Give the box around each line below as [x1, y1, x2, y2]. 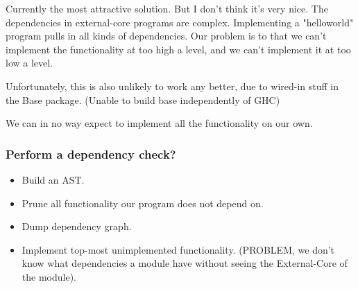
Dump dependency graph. [22, 219, 132, 234]
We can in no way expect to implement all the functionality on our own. [6, 116, 313, 130]
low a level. [6, 55, 53, 70]
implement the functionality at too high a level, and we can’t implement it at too [6, 42, 351, 56]
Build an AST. [22, 172, 85, 186]
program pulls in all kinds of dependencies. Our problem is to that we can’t [6, 28, 327, 43]
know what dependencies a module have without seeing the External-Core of [22, 256, 348, 270]
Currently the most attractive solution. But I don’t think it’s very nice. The [6, 1, 328, 15]
